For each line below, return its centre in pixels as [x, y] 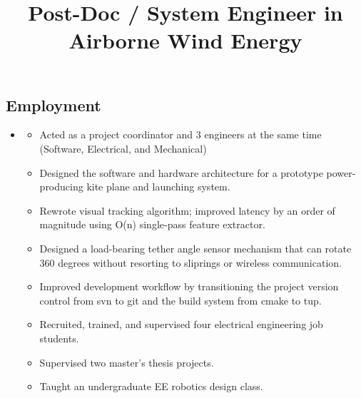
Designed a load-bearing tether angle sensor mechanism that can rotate [195, 248]
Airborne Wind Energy [185, 40]
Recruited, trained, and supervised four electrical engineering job [181, 324]
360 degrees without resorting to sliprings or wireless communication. [190, 262]
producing [61, 187]
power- [341, 172]
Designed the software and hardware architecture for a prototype [181, 172]
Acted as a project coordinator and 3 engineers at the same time [180, 134]
